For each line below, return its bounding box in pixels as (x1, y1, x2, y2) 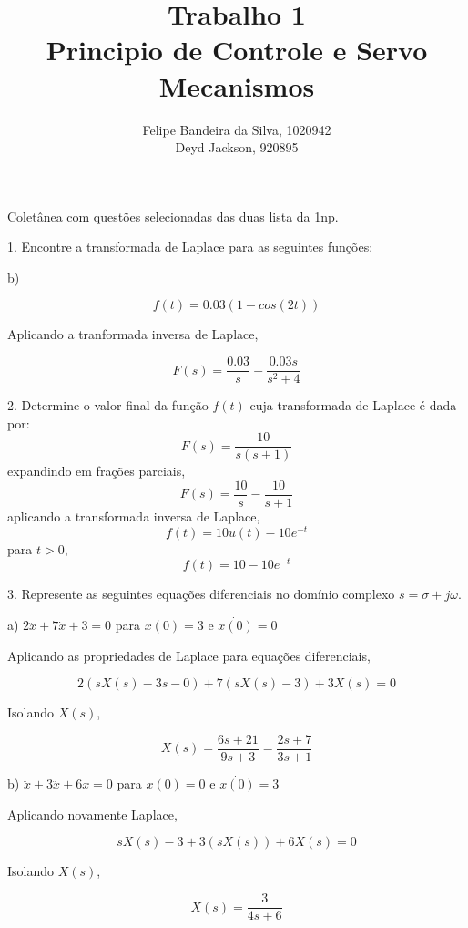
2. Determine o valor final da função (7, 396, 209, 415)
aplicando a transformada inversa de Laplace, (7, 507, 260, 526)
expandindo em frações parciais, (7, 461, 186, 480)
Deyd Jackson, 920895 (175, 138, 299, 157)
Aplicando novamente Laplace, (7, 804, 178, 823)
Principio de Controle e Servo (46, 31, 428, 68)
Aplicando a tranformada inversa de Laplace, (7, 325, 259, 344)
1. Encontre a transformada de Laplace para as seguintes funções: (7, 237, 373, 256)
